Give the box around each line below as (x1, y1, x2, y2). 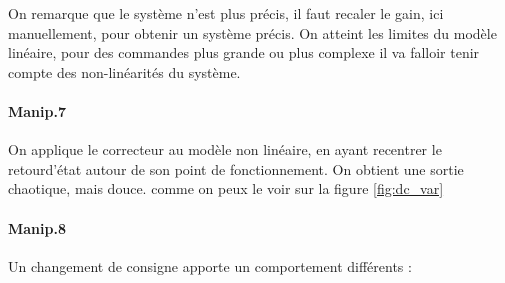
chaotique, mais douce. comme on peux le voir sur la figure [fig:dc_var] (8, 178, 444, 199)
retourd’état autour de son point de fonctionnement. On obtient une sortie (8, 158, 464, 179)
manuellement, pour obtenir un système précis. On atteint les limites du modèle (8, 22, 497, 43)
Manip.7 (8, 100, 66, 121)
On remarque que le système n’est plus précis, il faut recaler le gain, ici (8, 3, 444, 23)
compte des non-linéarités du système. (8, 61, 241, 82)
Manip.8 (8, 217, 66, 238)
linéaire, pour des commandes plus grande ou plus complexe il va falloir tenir (8, 42, 480, 63)
